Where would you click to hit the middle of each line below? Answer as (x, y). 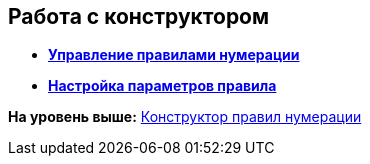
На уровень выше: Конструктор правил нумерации (185, 117)
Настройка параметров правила (162, 86)
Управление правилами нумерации (174, 55)
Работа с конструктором (139, 16)
